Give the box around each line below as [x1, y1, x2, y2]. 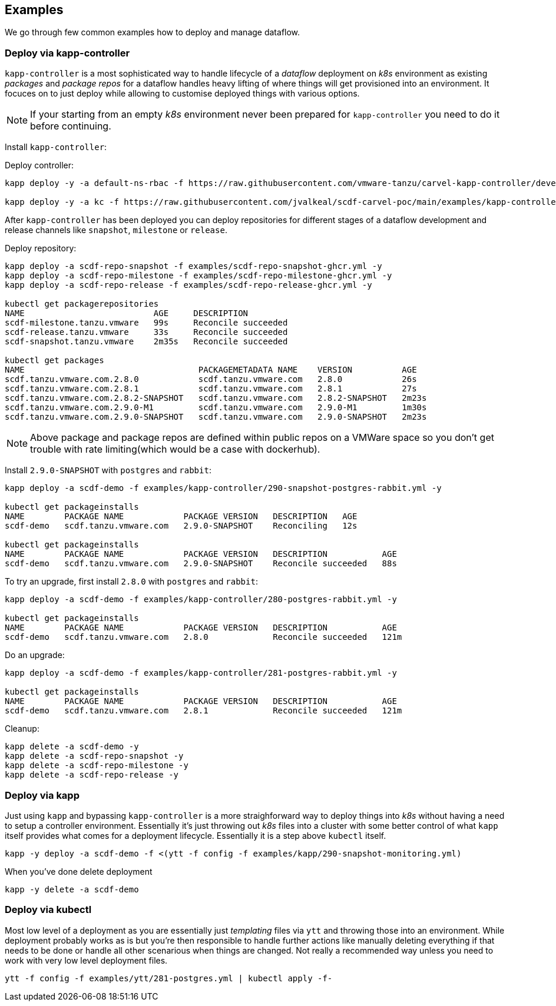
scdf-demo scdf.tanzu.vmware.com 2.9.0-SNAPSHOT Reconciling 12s [5, 521, 358, 531]
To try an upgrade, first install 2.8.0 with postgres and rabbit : [5, 576, 258, 587]
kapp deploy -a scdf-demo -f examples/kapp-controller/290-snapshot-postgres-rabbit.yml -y [5, 483, 442, 493]
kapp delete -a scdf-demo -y [5, 742, 139, 752]
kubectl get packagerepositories [5, 299, 159, 309]
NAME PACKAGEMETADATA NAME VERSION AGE [5, 365, 417, 375]
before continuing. [30, 120, 111, 132]
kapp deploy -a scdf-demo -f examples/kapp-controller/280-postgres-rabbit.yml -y [5, 595, 397, 605]
